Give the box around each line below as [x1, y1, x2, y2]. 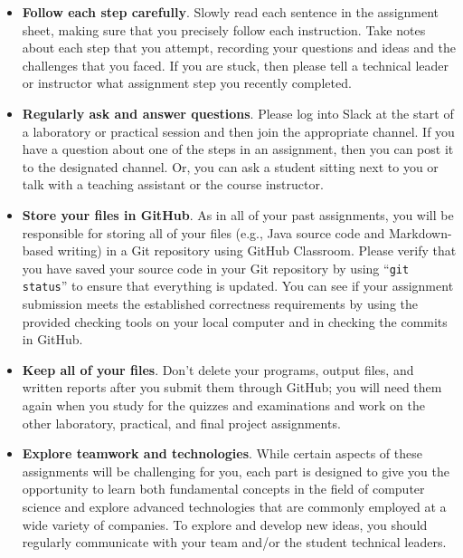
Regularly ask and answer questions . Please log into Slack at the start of [22, 103, 454, 122]
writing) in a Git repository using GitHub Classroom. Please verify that [57, 241, 457, 260]
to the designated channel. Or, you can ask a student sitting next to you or [22, 157, 439, 176]
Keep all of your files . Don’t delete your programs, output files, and [22, 360, 414, 379]
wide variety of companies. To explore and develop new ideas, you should [22, 515, 428, 534]
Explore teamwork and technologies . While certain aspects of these [22, 444, 422, 463]
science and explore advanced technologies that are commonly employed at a [22, 496, 447, 515]
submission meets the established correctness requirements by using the [22, 294, 419, 313]
